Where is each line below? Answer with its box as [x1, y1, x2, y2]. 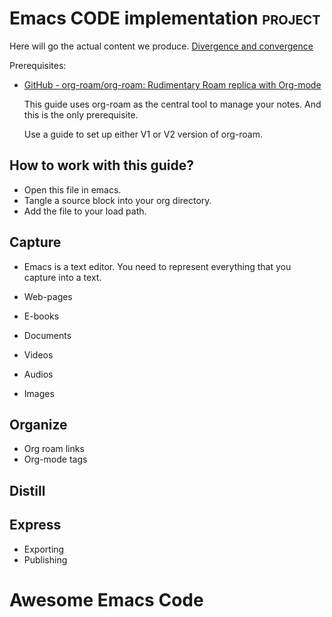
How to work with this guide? [9, 157, 195, 174]
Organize [9, 416, 68, 433]
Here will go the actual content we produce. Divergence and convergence [9, 40, 314, 52]
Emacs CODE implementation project [9, 7, 321, 30]
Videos [23, 348, 54, 361]
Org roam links [23, 443, 85, 455]
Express [9, 517, 62, 534]
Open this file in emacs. [23, 183, 122, 196]
